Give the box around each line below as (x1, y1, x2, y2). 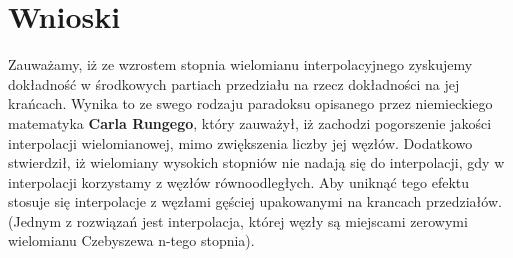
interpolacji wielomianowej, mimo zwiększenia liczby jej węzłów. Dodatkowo (8, 132, 473, 153)
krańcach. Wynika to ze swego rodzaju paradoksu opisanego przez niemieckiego (8, 93, 493, 114)
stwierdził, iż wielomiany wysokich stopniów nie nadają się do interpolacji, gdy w (8, 152, 505, 173)
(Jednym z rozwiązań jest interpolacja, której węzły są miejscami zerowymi (8, 210, 468, 231)
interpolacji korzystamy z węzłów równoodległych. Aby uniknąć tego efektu (8, 171, 470, 192)
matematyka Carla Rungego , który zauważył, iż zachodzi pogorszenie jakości (8, 112, 492, 133)
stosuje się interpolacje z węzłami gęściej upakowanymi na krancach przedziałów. (8, 191, 502, 212)
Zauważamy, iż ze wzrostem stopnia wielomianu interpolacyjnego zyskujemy (8, 54, 473, 75)
